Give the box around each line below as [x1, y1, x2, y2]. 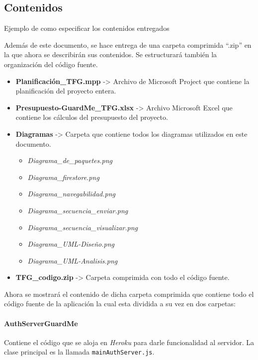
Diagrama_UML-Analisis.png [27, 255, 118, 266]
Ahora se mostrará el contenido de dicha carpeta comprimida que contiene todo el [4, 288, 254, 299]
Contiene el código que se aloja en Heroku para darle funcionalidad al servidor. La [4, 337, 254, 347]
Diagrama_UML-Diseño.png [27, 239, 114, 249]
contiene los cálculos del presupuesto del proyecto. [15, 112, 168, 122]
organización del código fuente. [4, 59, 98, 69]
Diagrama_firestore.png [27, 172, 99, 182]
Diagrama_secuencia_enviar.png [27, 205, 128, 215]
